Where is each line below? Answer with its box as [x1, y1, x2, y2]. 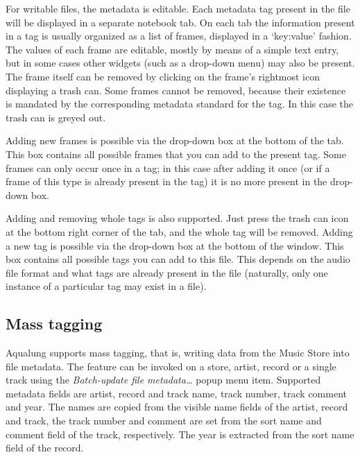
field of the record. [6, 440, 84, 455]
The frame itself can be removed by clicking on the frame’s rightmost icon [6, 69, 320, 83]
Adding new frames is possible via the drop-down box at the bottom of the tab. [6, 133, 344, 148]
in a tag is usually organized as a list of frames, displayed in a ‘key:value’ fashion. [6, 28, 352, 43]
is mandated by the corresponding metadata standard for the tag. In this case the [6, 96, 354, 111]
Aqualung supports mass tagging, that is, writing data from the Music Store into [6, 345, 350, 360]
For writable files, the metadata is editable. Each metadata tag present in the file [6, 1, 350, 15]
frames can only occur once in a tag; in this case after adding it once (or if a [6, 160, 330, 175]
